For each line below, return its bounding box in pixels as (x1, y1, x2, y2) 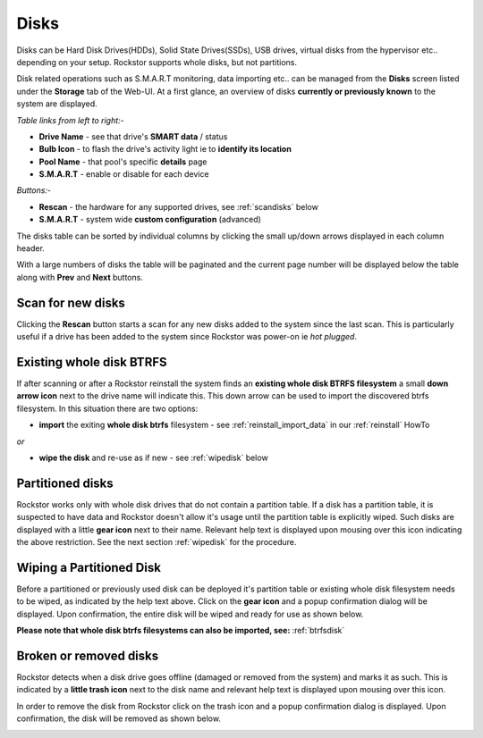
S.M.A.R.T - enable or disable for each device (38, 169, 209, 180)
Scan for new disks (16, 295, 125, 310)
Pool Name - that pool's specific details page (38, 156, 208, 167)
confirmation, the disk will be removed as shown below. (16, 713, 221, 724)
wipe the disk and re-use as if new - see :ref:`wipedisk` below (38, 452, 268, 463)
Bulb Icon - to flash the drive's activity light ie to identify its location (38, 144, 292, 155)
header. (16, 243, 45, 254)
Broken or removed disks (16, 648, 159, 663)
